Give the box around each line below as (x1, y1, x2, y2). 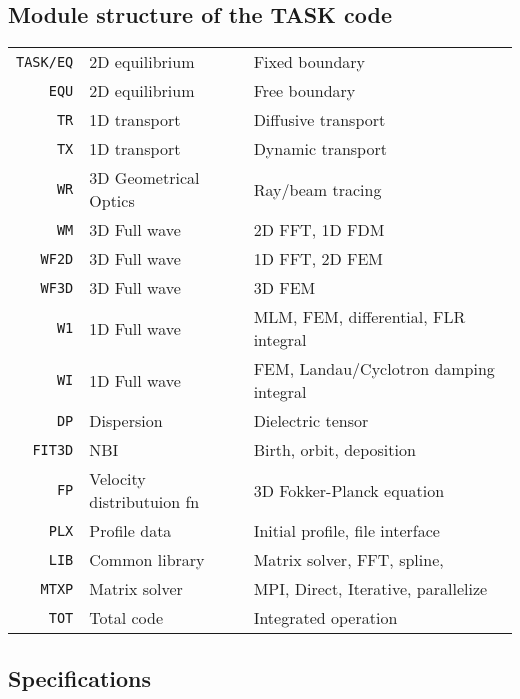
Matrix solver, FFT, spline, (253, 548, 444, 572)
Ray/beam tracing (253, 177, 382, 201)
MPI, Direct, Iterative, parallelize (253, 577, 488, 601)
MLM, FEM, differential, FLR (253, 305, 466, 329)
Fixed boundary (253, 50, 366, 74)
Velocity (89, 467, 146, 491)
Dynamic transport (253, 137, 387, 161)
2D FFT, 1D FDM (253, 218, 385, 242)
